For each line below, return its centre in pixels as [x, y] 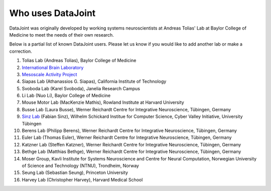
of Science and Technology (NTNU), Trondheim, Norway [80, 165]
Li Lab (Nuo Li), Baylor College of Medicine [66, 96]
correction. [21, 51]
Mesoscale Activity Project [49, 74]
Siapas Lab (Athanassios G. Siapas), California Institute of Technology [94, 81]
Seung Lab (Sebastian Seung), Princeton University [75, 172]
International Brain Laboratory [53, 67]
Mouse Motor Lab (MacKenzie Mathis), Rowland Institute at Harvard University [103, 102]
